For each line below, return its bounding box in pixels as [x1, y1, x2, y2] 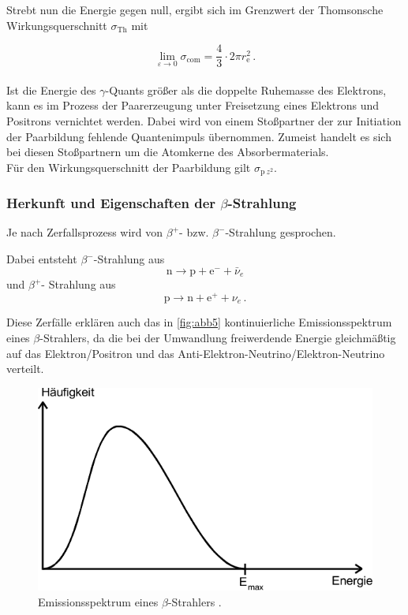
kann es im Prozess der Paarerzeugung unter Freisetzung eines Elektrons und [6, 97, 380, 114]
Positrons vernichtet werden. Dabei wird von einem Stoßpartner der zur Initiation [6, 113, 402, 129]
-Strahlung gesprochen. [225, 224, 336, 240]
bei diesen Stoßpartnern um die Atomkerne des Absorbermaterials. [6, 143, 329, 160]
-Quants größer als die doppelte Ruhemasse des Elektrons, [105, 81, 387, 98]
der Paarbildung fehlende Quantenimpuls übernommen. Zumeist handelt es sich [6, 128, 391, 144]
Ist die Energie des [6, 81, 96, 98]
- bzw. [179, 224, 209, 240]
